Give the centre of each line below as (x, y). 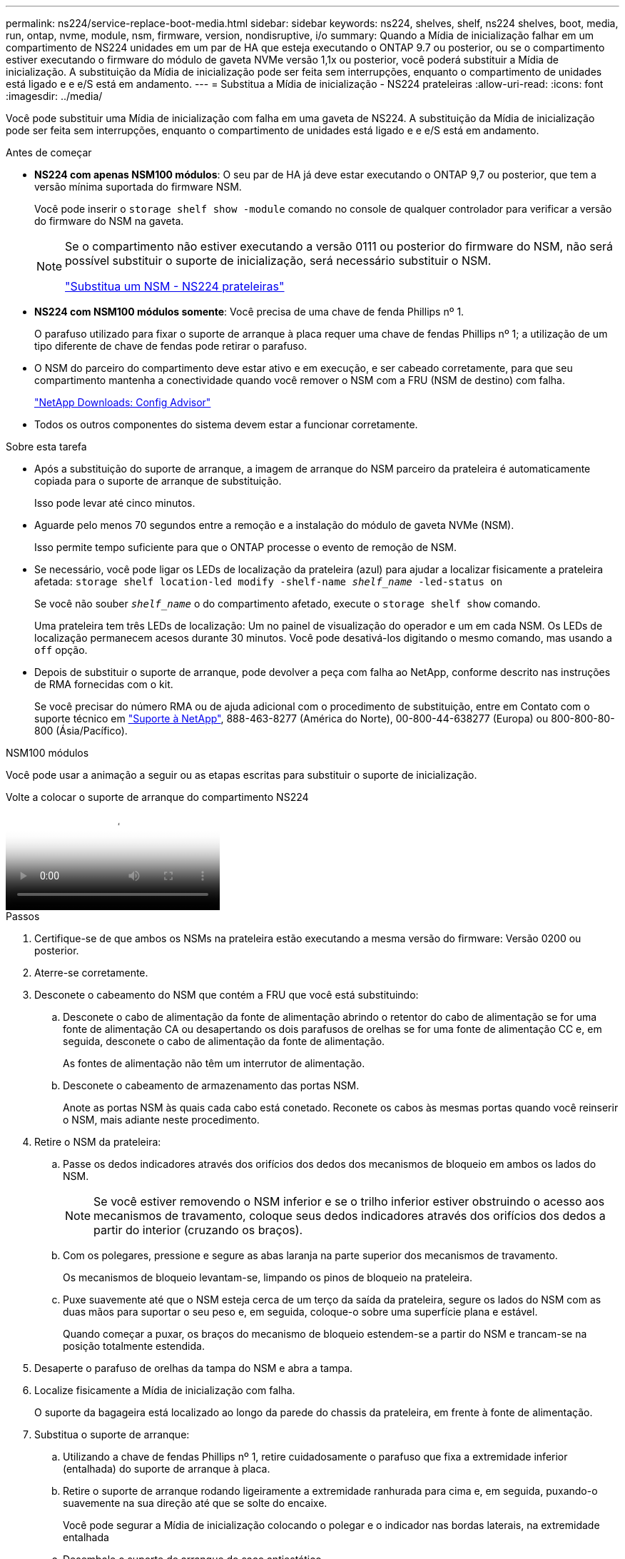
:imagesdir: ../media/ (54, 96)
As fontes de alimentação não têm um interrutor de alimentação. (214, 1063)
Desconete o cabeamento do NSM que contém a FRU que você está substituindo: (227, 995)
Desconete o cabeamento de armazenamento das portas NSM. (211, 1085)
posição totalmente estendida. (134, 1346)
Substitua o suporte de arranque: (112, 1434)
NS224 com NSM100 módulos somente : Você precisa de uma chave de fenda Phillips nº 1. (249, 312)
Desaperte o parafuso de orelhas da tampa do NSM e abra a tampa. (194, 1368)
